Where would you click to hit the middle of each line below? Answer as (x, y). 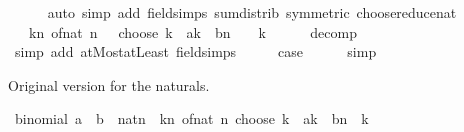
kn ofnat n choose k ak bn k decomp (192, 31)
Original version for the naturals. (109, 84)
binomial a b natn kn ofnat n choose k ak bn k (191, 118)
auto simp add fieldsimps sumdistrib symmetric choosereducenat (252, 12)
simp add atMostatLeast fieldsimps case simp (195, 51)
